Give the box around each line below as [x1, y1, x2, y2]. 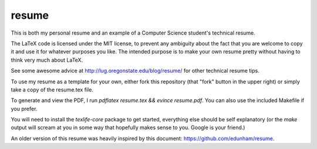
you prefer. [11, 105, 38, 112]
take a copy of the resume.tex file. [11, 86, 94, 93]
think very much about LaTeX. [11, 56, 83, 63]
